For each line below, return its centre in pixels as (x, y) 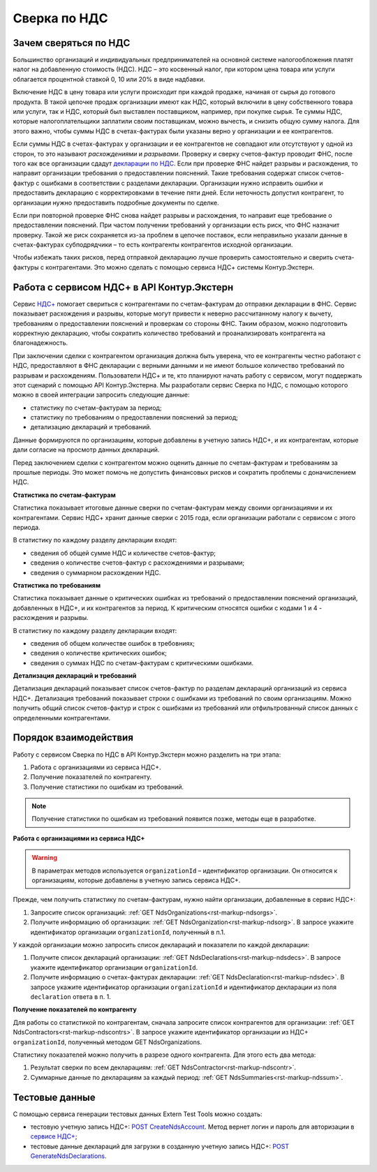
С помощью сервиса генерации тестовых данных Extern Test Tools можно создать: (138, 1114)
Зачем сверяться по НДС (72, 43)
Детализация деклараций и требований (75, 676)
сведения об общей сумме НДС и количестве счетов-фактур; (123, 553)
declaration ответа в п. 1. (71, 996)
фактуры (26, 267)
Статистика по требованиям (57, 585)
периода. (27, 527)
